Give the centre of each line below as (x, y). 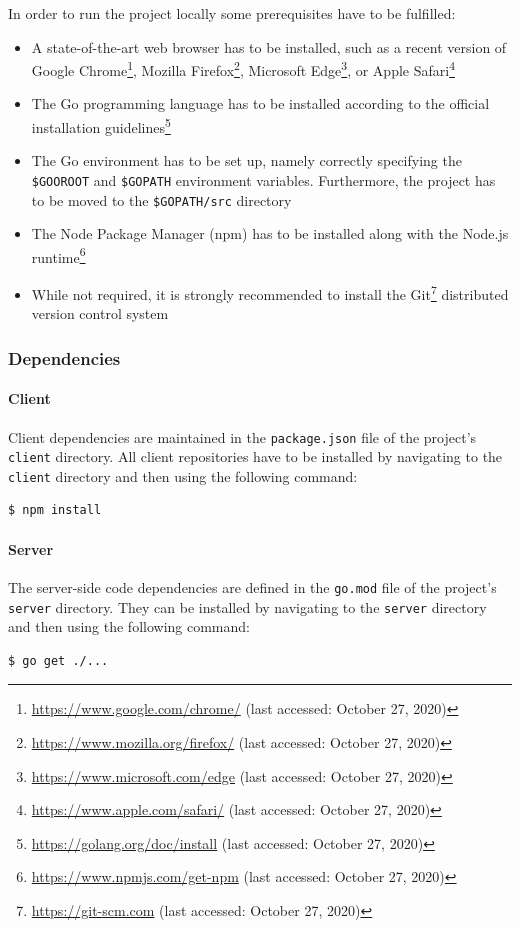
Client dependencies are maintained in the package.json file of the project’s (242, 436)
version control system (100, 313)
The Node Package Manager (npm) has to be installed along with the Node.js (270, 233)
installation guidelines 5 (101, 125)
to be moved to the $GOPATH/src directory (161, 199)
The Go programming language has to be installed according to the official (260, 103)
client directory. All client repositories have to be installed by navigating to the (255, 456)
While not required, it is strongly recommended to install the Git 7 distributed (270, 292)
